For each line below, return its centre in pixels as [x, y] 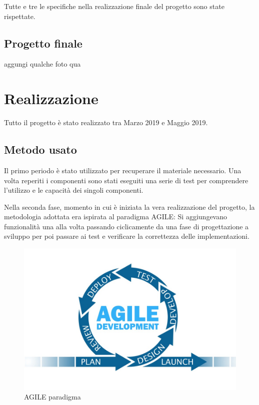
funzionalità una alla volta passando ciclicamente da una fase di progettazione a [126, 226]
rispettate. [20, 16]
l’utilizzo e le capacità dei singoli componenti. [74, 190]
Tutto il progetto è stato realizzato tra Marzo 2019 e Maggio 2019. [106, 122]
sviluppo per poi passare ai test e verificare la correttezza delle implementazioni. [127, 236]
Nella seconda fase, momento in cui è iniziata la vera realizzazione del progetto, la [129, 207]
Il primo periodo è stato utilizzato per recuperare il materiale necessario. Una [123, 170]
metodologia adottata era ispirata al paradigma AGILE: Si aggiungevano [115, 217]
